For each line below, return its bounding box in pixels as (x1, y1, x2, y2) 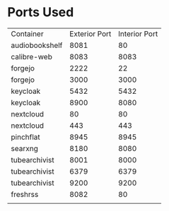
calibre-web (11, 52, 53, 61)
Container (11, 29, 44, 39)
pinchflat (11, 132, 40, 142)
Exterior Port (69, 29, 112, 39)
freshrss (11, 189, 39, 199)
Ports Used (7, 4, 74, 20)
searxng (11, 143, 39, 153)
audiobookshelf (11, 40, 63, 50)
